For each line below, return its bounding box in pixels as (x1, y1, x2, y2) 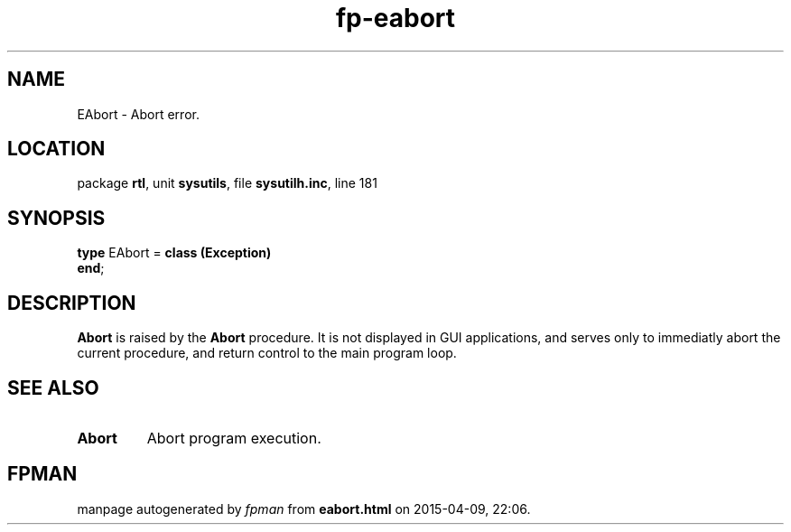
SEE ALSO (7, 376, 99, 399)
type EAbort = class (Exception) (77, 245, 272, 261)
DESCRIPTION (7, 291, 136, 314)
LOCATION (7, 137, 106, 161)
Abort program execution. (146, 428, 321, 447)
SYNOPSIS (7, 206, 106, 229)
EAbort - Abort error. (77, 106, 200, 122)
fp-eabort (335, 3, 456, 33)
